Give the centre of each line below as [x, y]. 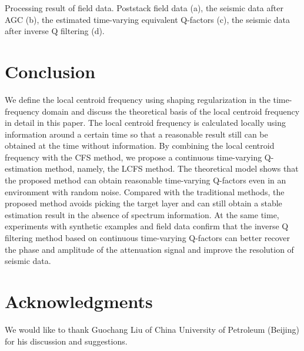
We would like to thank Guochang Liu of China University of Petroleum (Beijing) [152, 329]
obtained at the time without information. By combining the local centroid [140, 146]
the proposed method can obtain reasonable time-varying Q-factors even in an [146, 180]
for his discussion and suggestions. [66, 341]
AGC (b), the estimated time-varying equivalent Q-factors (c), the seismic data [147, 19]
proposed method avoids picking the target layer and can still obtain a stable [143, 203]
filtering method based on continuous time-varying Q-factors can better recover [148, 238]
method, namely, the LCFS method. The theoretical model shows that [172, 168]
